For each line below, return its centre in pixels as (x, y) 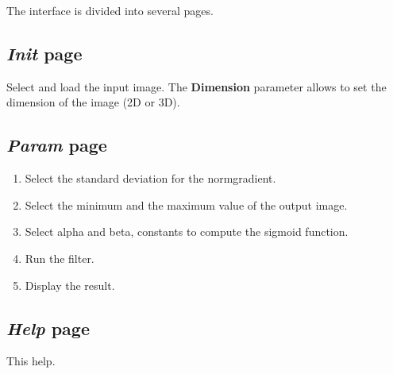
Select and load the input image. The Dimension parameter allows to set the (196, 86)
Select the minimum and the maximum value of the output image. (186, 204)
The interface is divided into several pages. (110, 10)
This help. (31, 361)
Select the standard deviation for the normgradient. (150, 178)
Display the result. (70, 285)
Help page (48, 328)
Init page (44, 53)
